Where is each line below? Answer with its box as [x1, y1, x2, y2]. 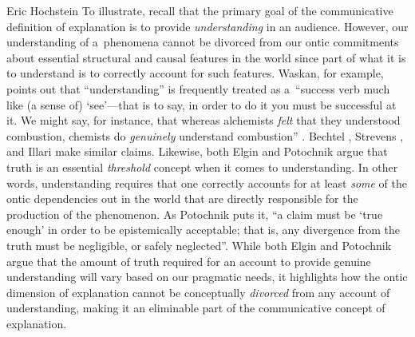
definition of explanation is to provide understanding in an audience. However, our [6, 18, 409, 34]
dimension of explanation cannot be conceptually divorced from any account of [6, 283, 390, 300]
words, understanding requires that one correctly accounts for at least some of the [6, 174, 407, 191]
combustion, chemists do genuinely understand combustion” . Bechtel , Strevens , [6, 127, 404, 144]
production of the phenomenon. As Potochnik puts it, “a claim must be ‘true [6, 205, 383, 222]
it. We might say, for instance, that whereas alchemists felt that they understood [6, 112, 401, 129]
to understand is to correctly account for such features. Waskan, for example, [6, 65, 384, 81]
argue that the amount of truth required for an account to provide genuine [6, 252, 371, 269]
